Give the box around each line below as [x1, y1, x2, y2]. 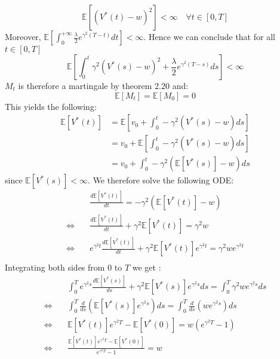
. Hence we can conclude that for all [143, 30, 275, 42]
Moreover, [5, 30, 41, 42]
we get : [132, 261, 161, 274]
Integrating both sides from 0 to [5, 261, 122, 274]
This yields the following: [5, 100, 97, 112]
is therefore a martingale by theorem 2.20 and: [18, 79, 189, 91]
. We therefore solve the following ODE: [88, 174, 234, 186]
